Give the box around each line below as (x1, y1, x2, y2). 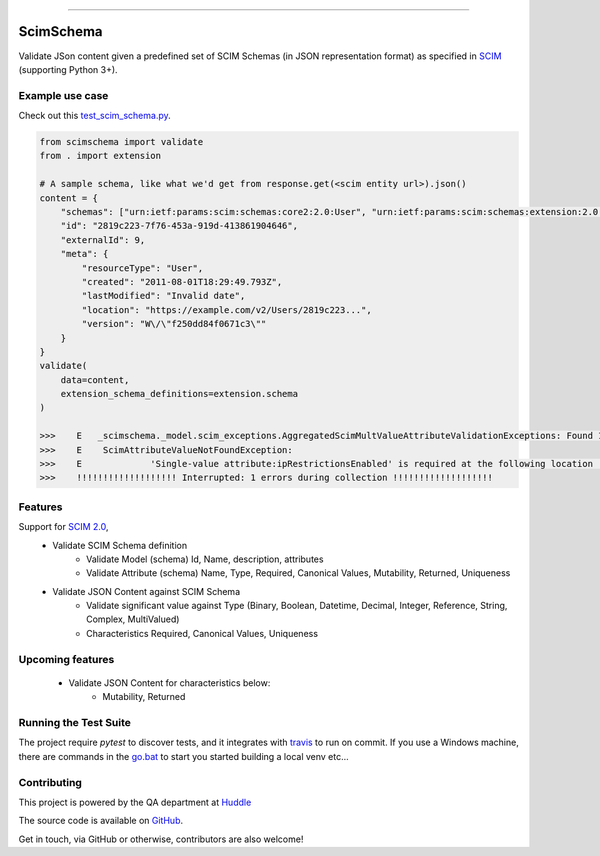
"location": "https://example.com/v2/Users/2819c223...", (81, 304, 372, 315)
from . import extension (39, 150, 162, 162)
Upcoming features (18, 652, 115, 666)
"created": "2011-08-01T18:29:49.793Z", (81, 276, 283, 287)
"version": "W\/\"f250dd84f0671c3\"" (81, 318, 267, 330)
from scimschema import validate (39, 136, 204, 148)
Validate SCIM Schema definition (52, 539, 188, 551)
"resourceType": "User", (81, 262, 204, 274)
